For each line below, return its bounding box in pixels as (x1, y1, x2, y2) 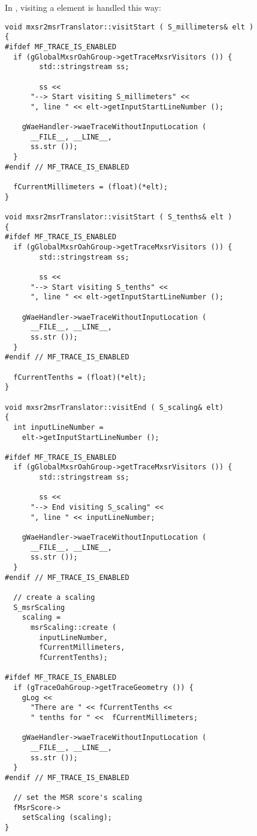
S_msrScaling (13, 603, 65, 612)
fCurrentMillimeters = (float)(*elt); (13, 183, 168, 192)
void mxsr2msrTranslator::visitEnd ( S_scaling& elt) (5, 403, 224, 412)
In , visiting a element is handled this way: (5, 1, 161, 13)
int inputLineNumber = (13, 423, 104, 432)
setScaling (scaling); (22, 813, 112, 822)
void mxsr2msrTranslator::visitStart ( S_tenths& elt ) (5, 213, 232, 222)
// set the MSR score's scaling (13, 793, 143, 802)
